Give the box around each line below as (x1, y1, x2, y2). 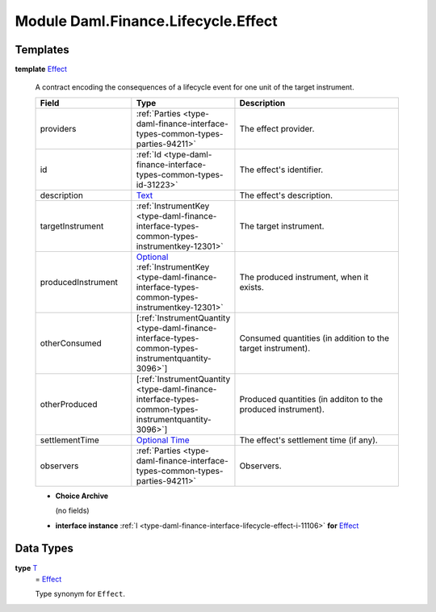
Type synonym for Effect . (35, 589, 125, 599)
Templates (15, 43, 69, 57)
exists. (239, 281, 264, 292)
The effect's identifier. (239, 164, 324, 175)
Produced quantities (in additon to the (239, 393, 384, 405)
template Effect (15, 65, 68, 74)
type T (15, 563, 38, 572)
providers (40, 123, 77, 134)
